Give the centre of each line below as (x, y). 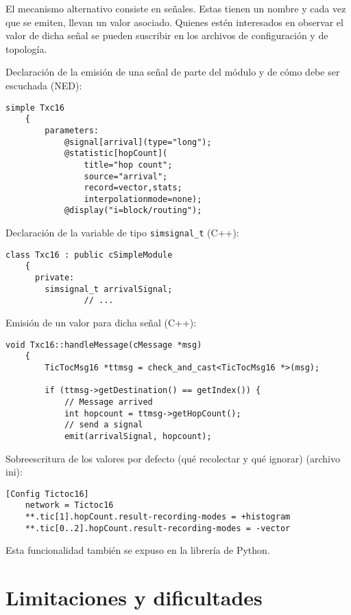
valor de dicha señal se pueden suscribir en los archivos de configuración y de (167, 35)
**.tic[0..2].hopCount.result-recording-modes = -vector (158, 528)
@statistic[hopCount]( (116, 154)
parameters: (72, 130)
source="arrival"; (126, 176)
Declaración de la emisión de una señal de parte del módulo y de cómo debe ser (173, 72)
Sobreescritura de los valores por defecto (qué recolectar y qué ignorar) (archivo (173, 458)
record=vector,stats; (133, 188)
